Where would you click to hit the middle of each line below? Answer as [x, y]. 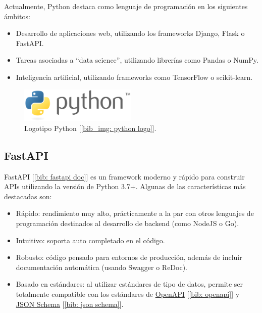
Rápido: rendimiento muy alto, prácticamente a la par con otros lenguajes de [135, 213]
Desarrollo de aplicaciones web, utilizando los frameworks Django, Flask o [130, 33]
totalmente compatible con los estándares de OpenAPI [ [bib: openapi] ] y [128, 294]
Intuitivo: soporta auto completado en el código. [90, 240]
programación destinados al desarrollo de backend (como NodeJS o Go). [127, 223]
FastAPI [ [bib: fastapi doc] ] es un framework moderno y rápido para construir [124, 176]
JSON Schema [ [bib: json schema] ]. [70, 304]
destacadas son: [28, 196]
